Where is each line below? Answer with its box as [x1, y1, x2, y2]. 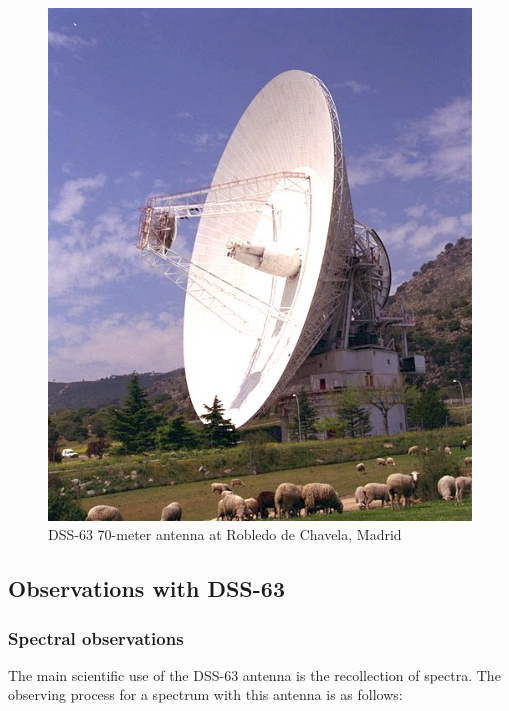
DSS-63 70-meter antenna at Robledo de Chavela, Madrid [48, 524, 402, 545]
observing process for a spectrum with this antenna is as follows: [8, 684, 403, 705]
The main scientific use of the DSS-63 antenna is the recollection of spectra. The [8, 664, 501, 685]
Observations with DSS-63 [8, 573, 285, 604]
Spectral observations [8, 625, 184, 650]
